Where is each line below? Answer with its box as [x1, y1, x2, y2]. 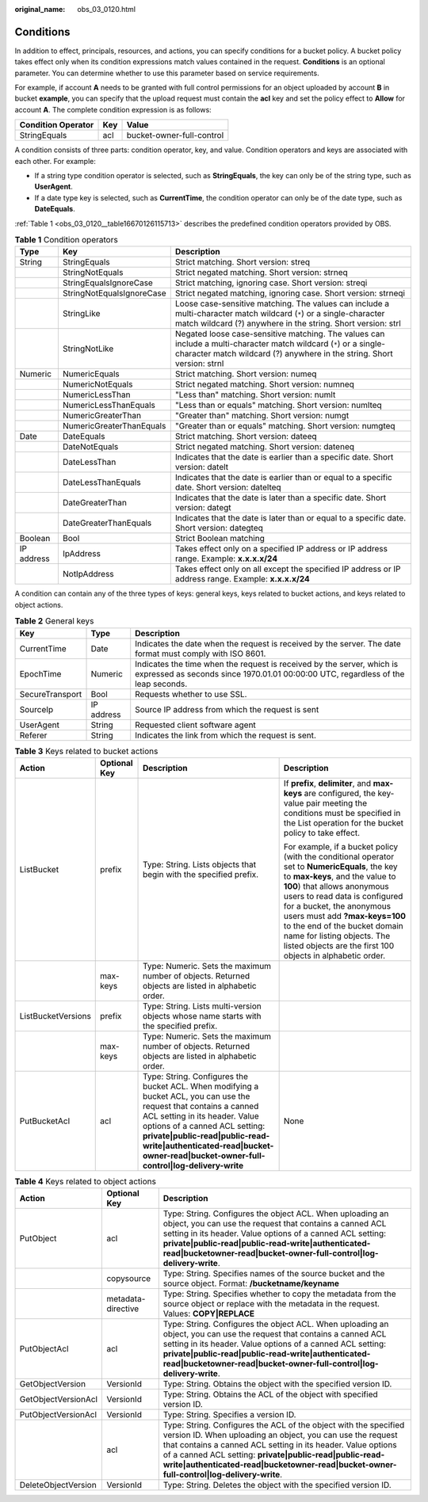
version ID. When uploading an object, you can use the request [162, 1430, 398, 1441]
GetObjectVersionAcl [19, 1394, 98, 1405]
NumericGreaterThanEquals [62, 421, 166, 432]
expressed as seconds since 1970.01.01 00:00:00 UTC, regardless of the [135, 668, 405, 679]
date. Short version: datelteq [174, 482, 281, 493]
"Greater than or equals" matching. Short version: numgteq [174, 421, 396, 432]
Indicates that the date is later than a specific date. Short [174, 492, 387, 503]
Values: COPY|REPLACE [162, 1308, 255, 1319]
